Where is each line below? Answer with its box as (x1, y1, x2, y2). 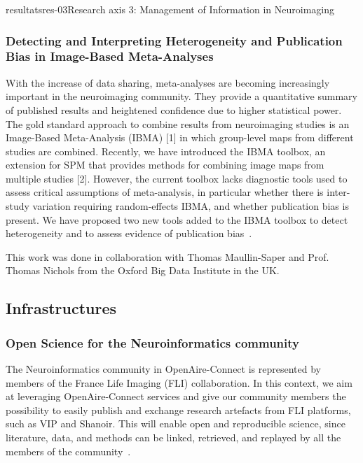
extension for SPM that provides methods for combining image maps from (6, 157, 324, 172)
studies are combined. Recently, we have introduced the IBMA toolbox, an (6, 143, 326, 158)
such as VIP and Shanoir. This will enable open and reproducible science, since (6, 416, 345, 431)
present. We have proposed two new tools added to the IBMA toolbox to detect (6, 212, 348, 227)
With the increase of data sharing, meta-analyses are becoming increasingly (6, 75, 330, 90)
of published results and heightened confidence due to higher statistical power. (6, 102, 342, 117)
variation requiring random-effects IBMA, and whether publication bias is (32, 199, 349, 213)
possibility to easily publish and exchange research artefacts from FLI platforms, (6, 402, 351, 417)
